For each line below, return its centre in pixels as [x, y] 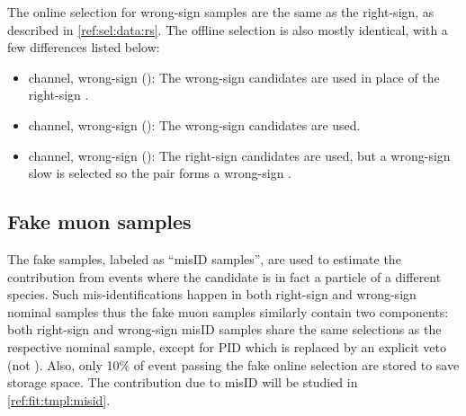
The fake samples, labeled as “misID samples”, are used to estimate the [204, 258]
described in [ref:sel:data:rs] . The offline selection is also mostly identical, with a [228, 29]
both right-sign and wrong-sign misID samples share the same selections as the [224, 329]
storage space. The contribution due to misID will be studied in [183, 382]
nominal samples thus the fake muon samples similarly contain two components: [228, 311]
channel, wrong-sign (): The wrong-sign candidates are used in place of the [234, 77]
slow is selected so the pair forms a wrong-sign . [160, 173]
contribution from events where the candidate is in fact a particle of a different [224, 276]
